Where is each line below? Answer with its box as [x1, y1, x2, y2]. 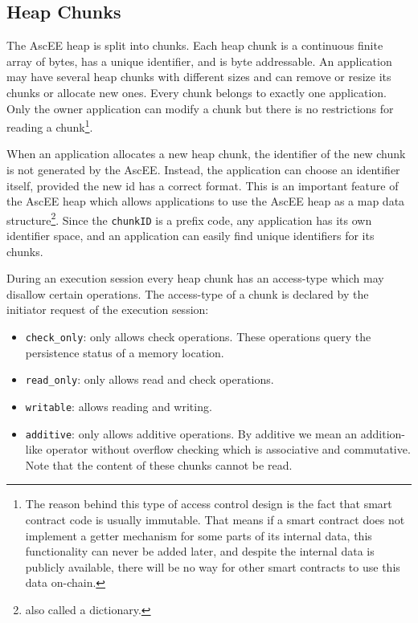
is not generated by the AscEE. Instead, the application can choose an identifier [6, 161, 400, 178]
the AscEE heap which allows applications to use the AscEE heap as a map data [6, 193, 405, 210]
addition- [360, 425, 406, 442]
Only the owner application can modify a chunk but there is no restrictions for [6, 100, 394, 116]
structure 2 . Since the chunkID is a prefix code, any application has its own [6, 209, 372, 228]
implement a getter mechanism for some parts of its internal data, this [25, 527, 372, 544]
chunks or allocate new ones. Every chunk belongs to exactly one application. [6, 83, 387, 100]
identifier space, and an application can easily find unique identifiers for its [6, 227, 375, 244]
